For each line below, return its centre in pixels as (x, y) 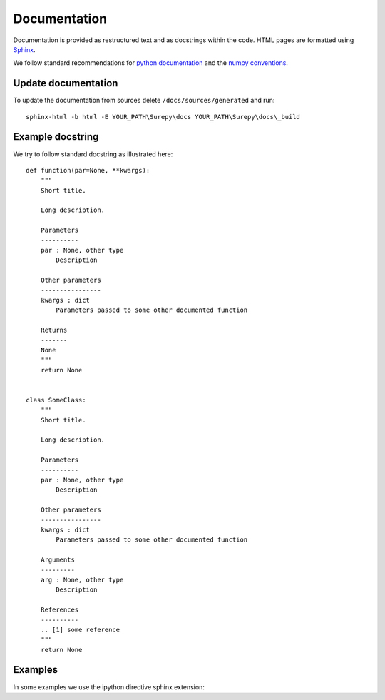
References (60, 610)
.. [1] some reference (80, 629)
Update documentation (66, 83)
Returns (54, 330)
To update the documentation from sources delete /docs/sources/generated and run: (144, 101)
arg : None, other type (82, 579)
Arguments (57, 560)
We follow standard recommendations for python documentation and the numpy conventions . (151, 63)
